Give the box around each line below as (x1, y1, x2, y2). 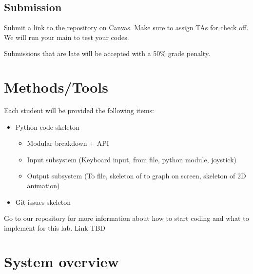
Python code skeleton (15, 121, 79, 132)
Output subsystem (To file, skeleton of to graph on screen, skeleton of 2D (27, 171, 246, 181)
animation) (27, 180, 60, 191)
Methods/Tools (4, 77, 108, 97)
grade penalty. (168, 48, 211, 59)
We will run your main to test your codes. (4, 32, 129, 42)
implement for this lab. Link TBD (4, 222, 105, 233)
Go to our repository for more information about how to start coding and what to (4, 213, 249, 223)
